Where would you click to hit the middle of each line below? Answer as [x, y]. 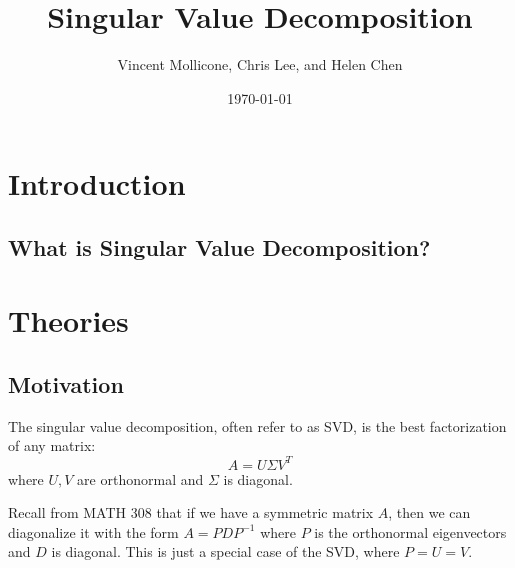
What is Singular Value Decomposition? [219, 246]
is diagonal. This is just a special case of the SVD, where [225, 551]
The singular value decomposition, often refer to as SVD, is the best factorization [257, 425]
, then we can [429, 512]
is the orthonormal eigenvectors [410, 531]
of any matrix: [52, 445]
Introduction [97, 183]
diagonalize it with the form [93, 531]
